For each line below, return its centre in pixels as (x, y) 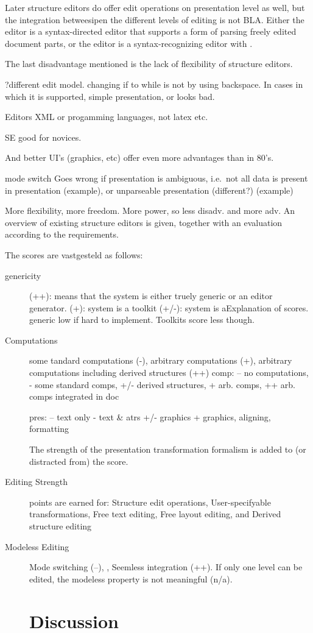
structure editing (61, 526)
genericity (23, 275)
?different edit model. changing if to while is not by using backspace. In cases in (154, 84)
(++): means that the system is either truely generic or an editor (151, 296)
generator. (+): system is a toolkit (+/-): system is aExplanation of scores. (169, 307)
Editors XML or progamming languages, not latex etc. (107, 117)
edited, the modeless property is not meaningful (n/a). (131, 578)
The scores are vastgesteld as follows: (74, 254)
